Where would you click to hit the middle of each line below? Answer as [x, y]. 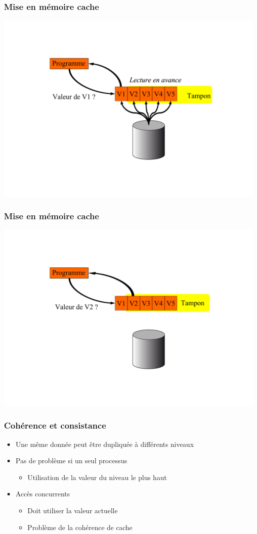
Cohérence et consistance [55, 425]
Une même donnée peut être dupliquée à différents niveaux [105, 444]
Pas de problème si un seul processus [71, 461]
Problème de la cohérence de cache [80, 527]
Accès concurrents [43, 494]
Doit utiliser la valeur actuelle [72, 510]
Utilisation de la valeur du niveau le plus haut [97, 477]
